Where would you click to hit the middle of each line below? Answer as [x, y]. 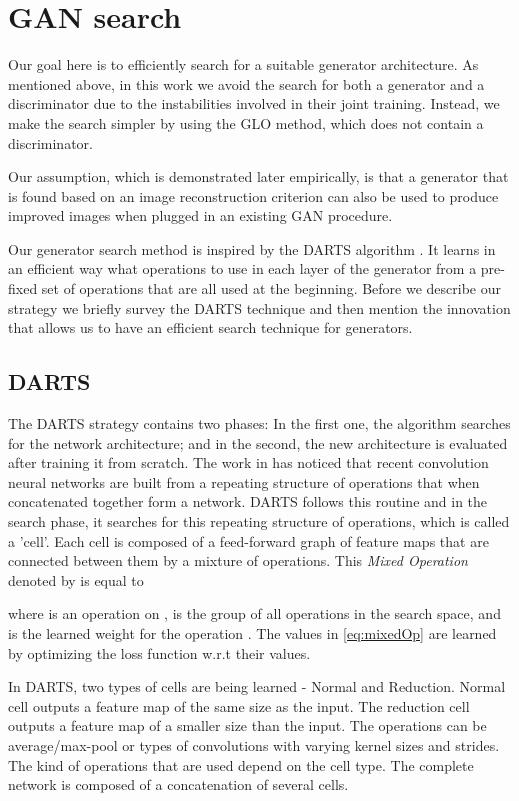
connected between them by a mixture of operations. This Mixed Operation [238, 560]
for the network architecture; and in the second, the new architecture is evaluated [258, 442]
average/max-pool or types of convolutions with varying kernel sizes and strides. [254, 744]
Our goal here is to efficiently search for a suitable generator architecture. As [243, 64]
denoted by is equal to [76, 579]
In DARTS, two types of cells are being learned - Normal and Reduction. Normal [257, 686]
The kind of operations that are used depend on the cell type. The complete [241, 764]
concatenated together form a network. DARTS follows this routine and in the [248, 501]
